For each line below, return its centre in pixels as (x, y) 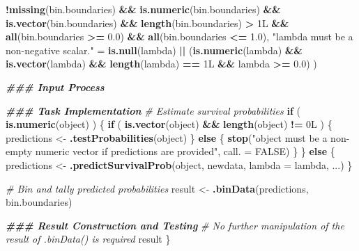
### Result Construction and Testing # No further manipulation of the (175, 225)
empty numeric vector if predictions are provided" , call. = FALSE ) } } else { (170, 151)
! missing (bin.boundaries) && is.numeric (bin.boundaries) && (143, 9)
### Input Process (55, 87)
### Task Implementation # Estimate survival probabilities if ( (153, 110)
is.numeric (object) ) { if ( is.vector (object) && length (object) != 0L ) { (169, 124)
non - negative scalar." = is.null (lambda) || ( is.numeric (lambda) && (154, 50)
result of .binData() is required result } (88, 239)
